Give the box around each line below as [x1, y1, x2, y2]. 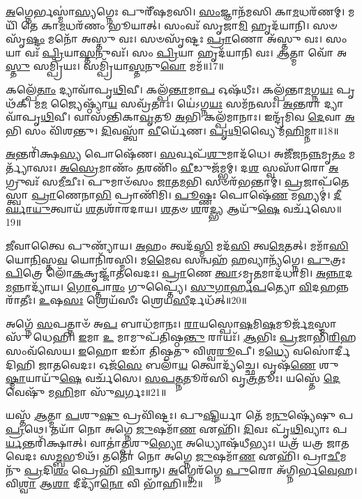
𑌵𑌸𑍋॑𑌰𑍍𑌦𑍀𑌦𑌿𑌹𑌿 [292, 344, 350, 358]
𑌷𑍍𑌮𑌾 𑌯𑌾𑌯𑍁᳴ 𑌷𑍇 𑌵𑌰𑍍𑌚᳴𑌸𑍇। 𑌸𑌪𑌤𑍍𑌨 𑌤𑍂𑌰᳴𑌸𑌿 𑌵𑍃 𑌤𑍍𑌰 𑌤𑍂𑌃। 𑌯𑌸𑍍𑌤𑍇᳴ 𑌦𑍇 [6, 371, 340, 385]
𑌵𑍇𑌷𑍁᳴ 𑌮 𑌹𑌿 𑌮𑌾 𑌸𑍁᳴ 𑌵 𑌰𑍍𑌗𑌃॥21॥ [6, 384, 167, 399]
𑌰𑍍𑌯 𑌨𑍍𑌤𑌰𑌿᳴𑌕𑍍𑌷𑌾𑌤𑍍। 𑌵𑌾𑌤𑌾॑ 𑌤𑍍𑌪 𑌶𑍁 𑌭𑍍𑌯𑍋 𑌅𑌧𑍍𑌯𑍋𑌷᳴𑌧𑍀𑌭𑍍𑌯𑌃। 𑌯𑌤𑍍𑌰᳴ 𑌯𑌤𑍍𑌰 [6, 435, 324, 450]
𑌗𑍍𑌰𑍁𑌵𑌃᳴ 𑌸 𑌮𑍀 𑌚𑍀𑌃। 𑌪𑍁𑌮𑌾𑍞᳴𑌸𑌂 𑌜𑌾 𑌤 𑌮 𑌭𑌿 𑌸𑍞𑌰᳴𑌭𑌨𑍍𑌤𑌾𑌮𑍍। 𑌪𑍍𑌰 [6, 174, 303, 188]
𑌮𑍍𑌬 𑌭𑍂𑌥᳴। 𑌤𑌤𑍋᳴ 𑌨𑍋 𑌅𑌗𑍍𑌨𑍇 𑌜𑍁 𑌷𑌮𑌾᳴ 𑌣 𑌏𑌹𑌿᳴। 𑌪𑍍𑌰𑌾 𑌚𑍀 [56, 449, 340, 463]
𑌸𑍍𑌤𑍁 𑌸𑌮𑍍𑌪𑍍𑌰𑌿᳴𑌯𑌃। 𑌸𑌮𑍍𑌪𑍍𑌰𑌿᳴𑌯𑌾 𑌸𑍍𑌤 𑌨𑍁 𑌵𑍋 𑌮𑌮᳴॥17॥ [6, 59, 224, 73]
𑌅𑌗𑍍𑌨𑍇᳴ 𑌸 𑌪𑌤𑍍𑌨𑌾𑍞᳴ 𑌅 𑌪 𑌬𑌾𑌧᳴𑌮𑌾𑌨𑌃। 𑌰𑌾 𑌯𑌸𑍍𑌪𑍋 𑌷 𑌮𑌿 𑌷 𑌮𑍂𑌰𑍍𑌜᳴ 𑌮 [6, 316, 315, 330]
